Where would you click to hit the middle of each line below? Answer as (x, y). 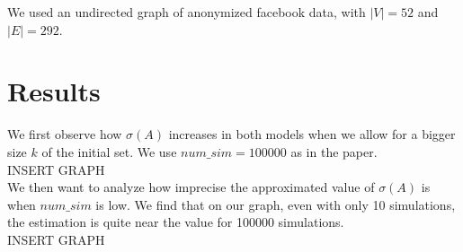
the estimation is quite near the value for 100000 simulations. (176, 222)
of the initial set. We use (109, 151)
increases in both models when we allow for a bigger (312, 134)
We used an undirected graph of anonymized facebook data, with (187, 12)
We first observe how (65, 134)
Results (54, 91)
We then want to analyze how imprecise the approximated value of (191, 187)
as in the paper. (334, 151)
